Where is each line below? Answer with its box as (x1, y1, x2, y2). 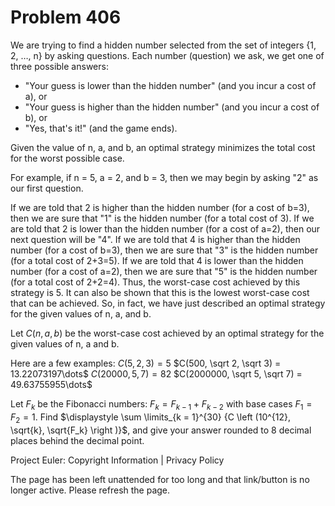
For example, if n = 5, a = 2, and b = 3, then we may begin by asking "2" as (10, 171, 319, 183)
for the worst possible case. (10, 152, 125, 164)
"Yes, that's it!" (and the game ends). (24, 122, 178, 134)
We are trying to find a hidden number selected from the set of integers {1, (10, 39, 317, 51)
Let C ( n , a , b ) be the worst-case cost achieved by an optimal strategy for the (10, 327, 325, 339)
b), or (24, 111, 48, 123)
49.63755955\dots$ (10, 378, 93, 390)
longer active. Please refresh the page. (10, 484, 171, 496)
